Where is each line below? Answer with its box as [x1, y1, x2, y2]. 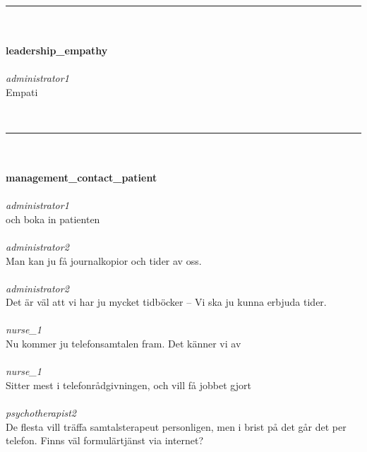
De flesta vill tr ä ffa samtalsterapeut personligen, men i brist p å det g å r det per [6, 419, 347, 434]
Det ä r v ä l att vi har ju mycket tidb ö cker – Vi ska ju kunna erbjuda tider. [6, 295, 327, 309]
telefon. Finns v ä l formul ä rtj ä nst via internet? [6, 433, 204, 448]
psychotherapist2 [6, 405, 77, 420]
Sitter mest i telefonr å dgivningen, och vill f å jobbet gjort [6, 377, 251, 392]
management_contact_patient [6, 169, 157, 184]
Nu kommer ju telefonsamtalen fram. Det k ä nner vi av [6, 336, 241, 351]
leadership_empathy [6, 42, 108, 57]
